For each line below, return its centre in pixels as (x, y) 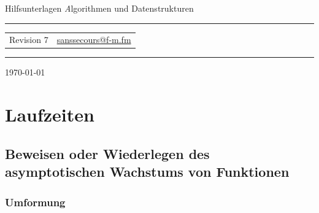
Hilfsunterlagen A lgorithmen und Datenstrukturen (99, 8)
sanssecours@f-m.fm (94, 40)
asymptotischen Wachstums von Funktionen (147, 172)
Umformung (35, 202)
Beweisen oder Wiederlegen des (107, 153)
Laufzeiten (50, 114)
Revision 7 (29, 40)
